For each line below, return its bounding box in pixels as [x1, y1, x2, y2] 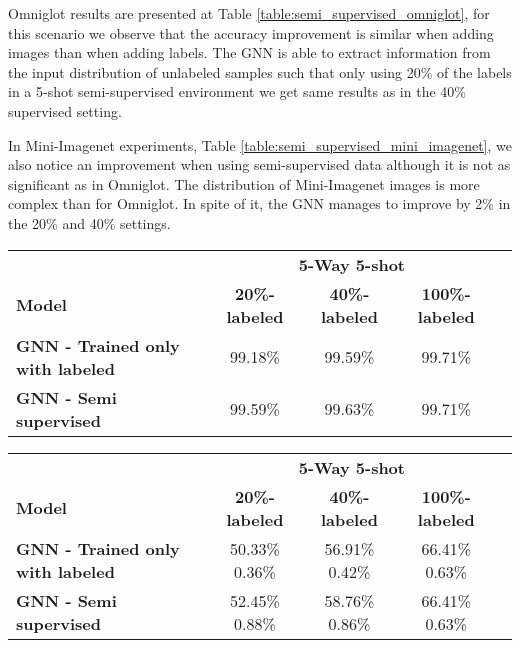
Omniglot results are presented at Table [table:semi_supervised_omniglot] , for [8, 3, 490, 23]
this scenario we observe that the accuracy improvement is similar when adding [8, 22, 494, 43]
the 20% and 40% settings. [8, 212, 171, 233]
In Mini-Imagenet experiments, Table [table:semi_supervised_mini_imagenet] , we [8, 134, 513, 155]
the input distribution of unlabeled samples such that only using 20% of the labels [8, 61, 512, 82]
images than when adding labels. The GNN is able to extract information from [8, 42, 491, 63]
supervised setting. [8, 100, 122, 121]
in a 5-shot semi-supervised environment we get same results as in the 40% [8, 81, 466, 102]
